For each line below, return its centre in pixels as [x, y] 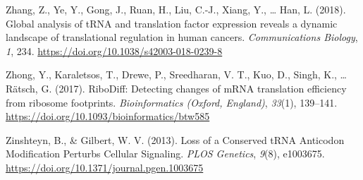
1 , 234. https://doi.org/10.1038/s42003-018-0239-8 [114, 50]
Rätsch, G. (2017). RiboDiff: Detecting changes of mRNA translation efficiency [176, 88]
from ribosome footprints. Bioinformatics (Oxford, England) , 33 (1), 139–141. [172, 102]
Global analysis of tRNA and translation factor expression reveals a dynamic [172, 23]
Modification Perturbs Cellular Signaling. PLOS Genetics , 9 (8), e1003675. [165, 154]
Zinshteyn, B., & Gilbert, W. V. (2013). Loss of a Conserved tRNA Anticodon [175, 139]
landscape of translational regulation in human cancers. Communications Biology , [182, 37]
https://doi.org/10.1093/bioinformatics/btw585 [108, 116]
